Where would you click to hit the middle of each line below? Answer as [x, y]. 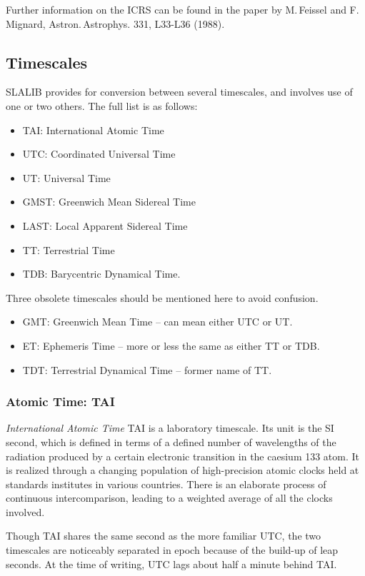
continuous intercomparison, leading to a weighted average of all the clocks [169, 498]
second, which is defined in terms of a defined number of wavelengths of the [171, 441]
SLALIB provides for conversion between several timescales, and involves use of [179, 92]
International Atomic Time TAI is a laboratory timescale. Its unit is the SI [170, 428]
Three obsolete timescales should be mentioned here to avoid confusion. [162, 297]
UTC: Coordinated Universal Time [99, 154]
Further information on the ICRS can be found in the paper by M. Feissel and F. [182, 9]
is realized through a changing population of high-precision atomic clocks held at [182, 470]
